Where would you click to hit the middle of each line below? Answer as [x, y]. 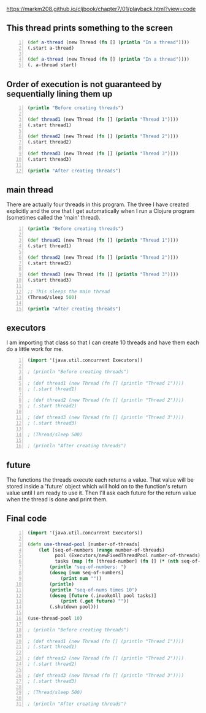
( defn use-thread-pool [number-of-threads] [84, 544]
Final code [27, 519]
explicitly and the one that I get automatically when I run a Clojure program [101, 211]
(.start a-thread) [51, 48]
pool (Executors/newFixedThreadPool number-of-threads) [128, 556]
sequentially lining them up [59, 94]
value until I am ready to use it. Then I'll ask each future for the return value [101, 493]
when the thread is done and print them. [57, 499]
